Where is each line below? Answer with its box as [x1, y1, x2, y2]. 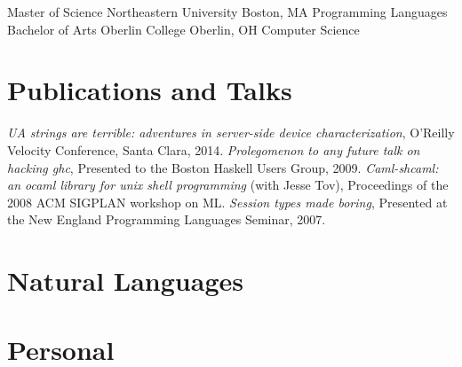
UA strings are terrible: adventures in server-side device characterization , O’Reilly [7, 123, 455, 142]
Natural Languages [7, 262, 243, 299]
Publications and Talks [7, 72, 292, 108]
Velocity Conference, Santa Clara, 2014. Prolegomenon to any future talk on [7, 140, 420, 159]
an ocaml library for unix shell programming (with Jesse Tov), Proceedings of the [7, 176, 449, 194]
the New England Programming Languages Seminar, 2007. [7, 210, 326, 229]
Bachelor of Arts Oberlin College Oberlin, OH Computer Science [7, 20, 360, 38]
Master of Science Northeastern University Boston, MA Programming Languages [7, 3, 448, 20]
